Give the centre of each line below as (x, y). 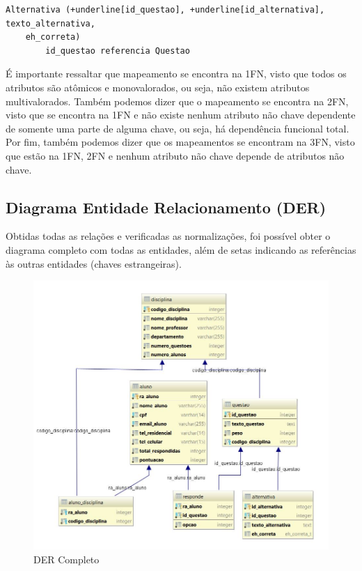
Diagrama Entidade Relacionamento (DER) (166, 207)
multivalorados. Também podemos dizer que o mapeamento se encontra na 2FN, (177, 101)
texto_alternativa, (50, 23)
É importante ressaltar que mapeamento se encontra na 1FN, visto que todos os (176, 74)
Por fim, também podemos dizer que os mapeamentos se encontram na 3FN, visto (180, 142)
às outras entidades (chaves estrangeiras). (94, 263)
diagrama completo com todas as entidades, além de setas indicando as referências (181, 249)
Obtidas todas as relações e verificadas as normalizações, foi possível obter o (168, 236)
